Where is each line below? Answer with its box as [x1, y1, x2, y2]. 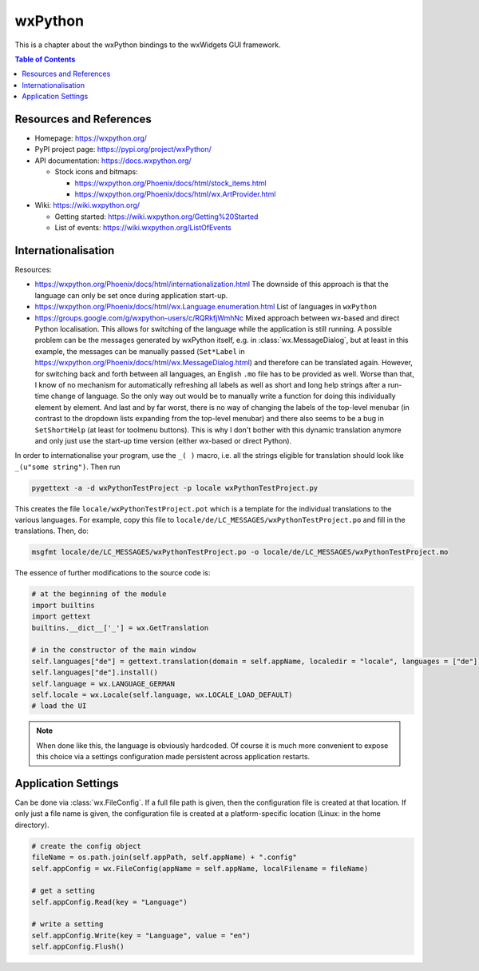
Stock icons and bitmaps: [54, 167, 139, 177]
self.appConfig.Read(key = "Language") [31, 897, 188, 906]
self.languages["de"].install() [31, 668, 159, 677]
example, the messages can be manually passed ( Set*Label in [34, 346, 245, 356]
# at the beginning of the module [31, 590, 167, 599]
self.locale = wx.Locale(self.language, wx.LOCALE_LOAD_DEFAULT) [31, 690, 293, 699]
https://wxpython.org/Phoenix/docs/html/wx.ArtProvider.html [74, 189, 276, 199]
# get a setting [31, 886, 96, 895]
